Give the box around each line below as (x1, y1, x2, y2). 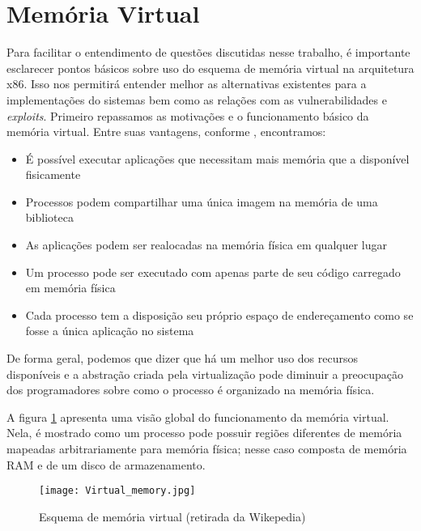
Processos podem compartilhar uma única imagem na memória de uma (25, 193, 378, 210)
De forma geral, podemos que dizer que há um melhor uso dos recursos (6, 350, 358, 367)
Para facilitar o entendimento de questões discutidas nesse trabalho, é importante (6, 44, 410, 61)
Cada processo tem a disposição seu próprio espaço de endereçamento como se (25, 306, 414, 323)
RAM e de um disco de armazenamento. (6, 456, 206, 473)
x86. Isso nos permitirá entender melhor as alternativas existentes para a (6, 75, 367, 92)
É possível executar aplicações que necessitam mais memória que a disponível (25, 150, 410, 167)
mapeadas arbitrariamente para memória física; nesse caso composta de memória (6, 440, 407, 457)
